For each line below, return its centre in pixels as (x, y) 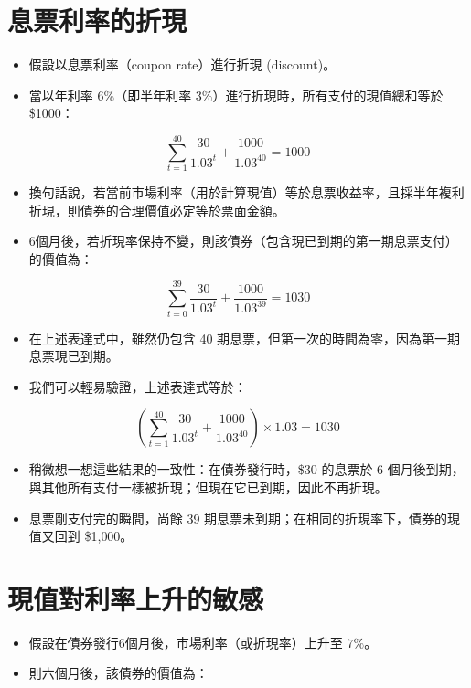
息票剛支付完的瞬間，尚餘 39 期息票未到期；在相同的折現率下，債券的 (238, 518)
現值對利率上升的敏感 (136, 598)
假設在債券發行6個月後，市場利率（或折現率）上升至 (186, 642)
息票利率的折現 (97, 21)
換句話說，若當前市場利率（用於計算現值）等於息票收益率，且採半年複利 (246, 192)
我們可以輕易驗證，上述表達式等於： (138, 386)
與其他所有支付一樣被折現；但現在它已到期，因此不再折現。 (208, 487)
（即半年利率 (153, 95)
